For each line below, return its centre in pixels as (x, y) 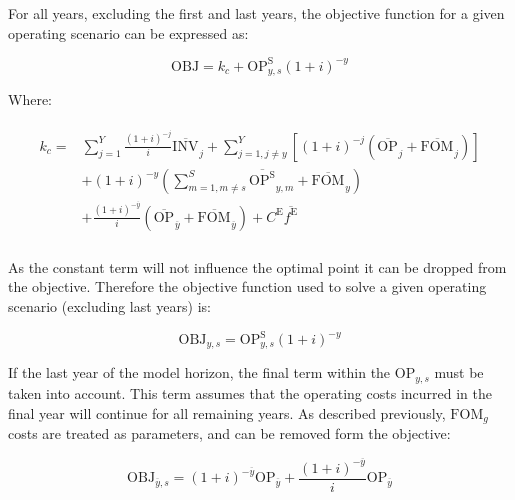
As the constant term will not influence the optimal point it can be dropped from (257, 266)
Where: (30, 99)
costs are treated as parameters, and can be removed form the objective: (229, 432)
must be (459, 372)
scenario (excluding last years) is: (109, 305)
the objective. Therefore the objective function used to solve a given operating (247, 286)
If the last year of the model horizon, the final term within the (199, 372)
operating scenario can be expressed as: (128, 32)
